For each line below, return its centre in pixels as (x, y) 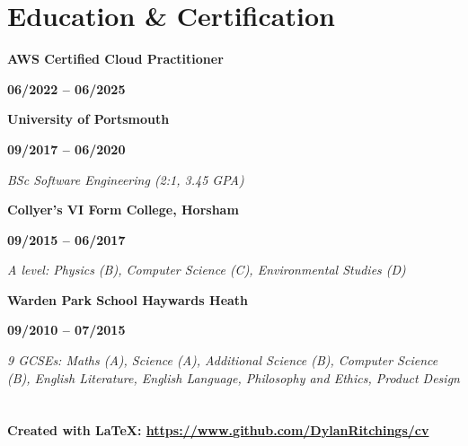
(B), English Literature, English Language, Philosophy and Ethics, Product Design (234, 377)
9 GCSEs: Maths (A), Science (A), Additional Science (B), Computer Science (223, 360)
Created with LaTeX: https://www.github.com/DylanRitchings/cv (218, 430)
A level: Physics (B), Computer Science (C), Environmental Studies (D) (207, 270)
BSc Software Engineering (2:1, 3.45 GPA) (126, 179)
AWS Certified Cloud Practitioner (115, 59)
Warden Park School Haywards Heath (128, 299)
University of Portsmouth (88, 119)
